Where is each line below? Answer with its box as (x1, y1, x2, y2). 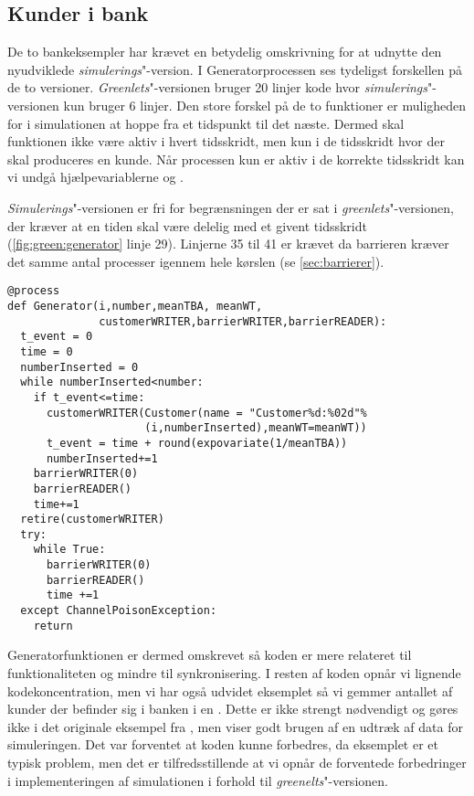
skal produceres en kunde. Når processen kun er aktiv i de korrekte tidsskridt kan (7, 149, 465, 168)
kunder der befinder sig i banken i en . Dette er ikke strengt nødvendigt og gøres (7, 699, 458, 718)
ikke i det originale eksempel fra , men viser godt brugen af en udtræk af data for (7, 716, 463, 736)
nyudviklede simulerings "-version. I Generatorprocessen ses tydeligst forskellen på (7, 59, 463, 79)
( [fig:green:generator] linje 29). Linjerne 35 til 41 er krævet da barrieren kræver (7, 234, 449, 253)
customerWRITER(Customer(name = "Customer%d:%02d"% (46, 406, 367, 419)
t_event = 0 (20, 330, 93, 344)
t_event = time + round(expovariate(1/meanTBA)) (46, 436, 348, 450)
